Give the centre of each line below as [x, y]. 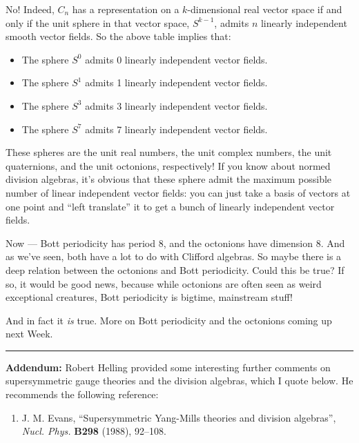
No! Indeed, [30, 9]
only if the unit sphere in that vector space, [98, 22]
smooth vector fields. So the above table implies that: [118, 36]
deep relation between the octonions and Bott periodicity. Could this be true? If [175, 269]
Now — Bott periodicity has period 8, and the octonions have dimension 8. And [175, 243]
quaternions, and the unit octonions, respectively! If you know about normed [168, 165]
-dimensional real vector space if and [265, 9]
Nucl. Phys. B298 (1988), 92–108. [94, 431]
